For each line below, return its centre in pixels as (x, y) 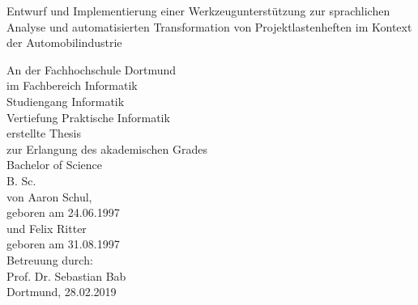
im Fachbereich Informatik (72, 85)
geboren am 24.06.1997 (63, 212)
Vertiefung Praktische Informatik (88, 117)
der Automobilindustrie (64, 42)
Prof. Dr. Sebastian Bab (66, 275)
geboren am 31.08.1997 (63, 244)
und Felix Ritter (47, 228)
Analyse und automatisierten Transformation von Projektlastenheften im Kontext (209, 26)
